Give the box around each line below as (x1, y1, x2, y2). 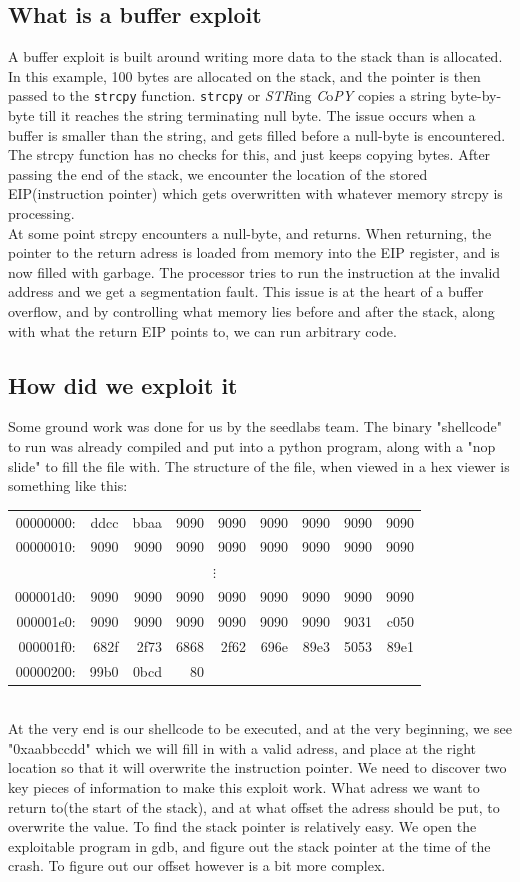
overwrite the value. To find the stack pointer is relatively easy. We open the (8, 816, 477, 837)
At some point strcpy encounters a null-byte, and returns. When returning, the (8, 222, 492, 243)
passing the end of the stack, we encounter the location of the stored (8, 163, 428, 184)
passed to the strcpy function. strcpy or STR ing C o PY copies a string (8, 85, 446, 106)
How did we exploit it (8, 369, 238, 400)
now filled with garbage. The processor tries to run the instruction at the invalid (8, 261, 501, 282)
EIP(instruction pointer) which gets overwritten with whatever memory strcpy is (8, 183, 503, 204)
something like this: (8, 475, 128, 496)
